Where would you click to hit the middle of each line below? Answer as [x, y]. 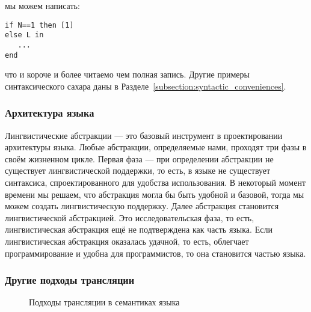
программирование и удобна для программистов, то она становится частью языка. [155, 253]
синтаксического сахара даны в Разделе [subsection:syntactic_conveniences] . [146, 86]
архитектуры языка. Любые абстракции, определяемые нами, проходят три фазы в [156, 147]
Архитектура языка [50, 113]
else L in [24, 35]
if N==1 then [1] [39, 25]
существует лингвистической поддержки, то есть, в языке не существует [138, 170]
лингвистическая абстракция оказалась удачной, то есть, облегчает [127, 241]
